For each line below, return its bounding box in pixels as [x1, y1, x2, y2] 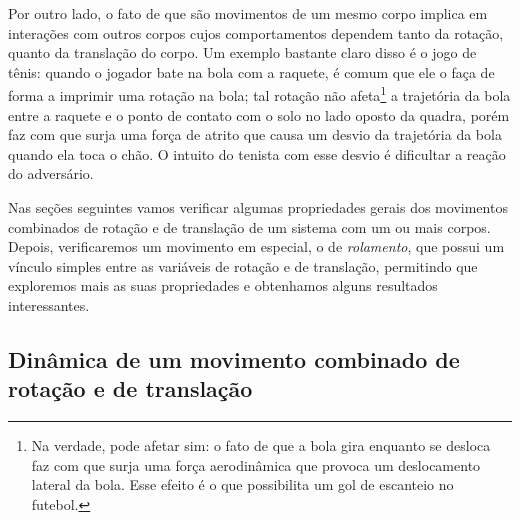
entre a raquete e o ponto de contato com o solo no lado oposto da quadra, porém [8, 104, 510, 125]
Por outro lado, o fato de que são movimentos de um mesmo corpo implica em [8, 3, 488, 23]
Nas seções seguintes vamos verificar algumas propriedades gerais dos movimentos [8, 197, 508, 217]
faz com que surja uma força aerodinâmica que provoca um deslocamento [31, 454, 481, 475]
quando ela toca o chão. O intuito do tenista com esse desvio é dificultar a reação [8, 143, 506, 164]
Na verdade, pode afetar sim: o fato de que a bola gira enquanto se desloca [31, 435, 491, 456]
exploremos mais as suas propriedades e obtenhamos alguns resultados [8, 275, 438, 296]
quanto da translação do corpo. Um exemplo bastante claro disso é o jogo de [8, 42, 477, 63]
